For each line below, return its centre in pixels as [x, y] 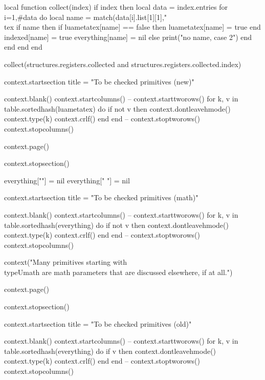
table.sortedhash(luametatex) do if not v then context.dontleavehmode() [117, 108]
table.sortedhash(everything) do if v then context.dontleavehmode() [110, 351]
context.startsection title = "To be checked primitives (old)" [98, 323]
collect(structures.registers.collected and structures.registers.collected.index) [123, 64]
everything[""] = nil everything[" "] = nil [67, 180]
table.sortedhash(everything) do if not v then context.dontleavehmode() [116, 225]
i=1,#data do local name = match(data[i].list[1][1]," [86, 17]
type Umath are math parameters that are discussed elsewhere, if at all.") [118, 272]
